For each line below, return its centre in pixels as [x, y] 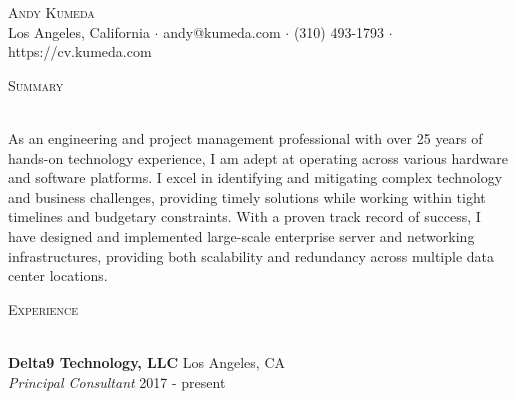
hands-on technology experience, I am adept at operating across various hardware [258, 157]
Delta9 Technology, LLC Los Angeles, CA [147, 361]
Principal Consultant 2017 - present [117, 381]
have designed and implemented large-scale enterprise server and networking [241, 235]
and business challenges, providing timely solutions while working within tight [247, 196]
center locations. [58, 275]
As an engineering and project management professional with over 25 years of [245, 137]
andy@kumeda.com [222, 31]
